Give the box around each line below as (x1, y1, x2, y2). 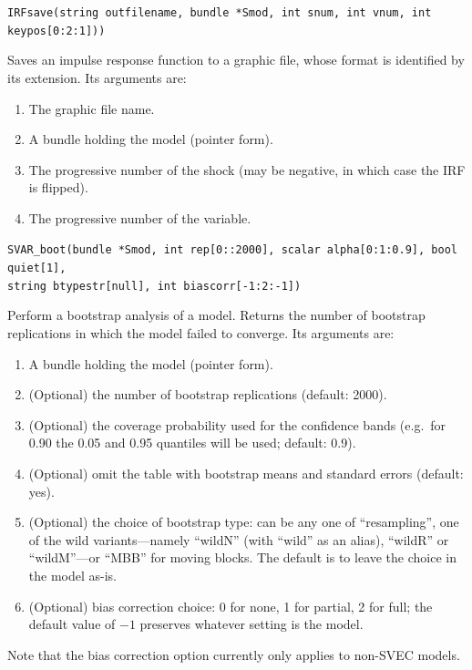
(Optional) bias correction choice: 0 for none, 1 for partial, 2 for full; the (28, 596, 433, 615)
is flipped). (28, 178, 88, 197)
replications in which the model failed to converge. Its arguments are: (7, 324, 395, 343)
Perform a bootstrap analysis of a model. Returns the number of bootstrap (7, 305, 426, 325)
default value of (28, 614, 116, 634)
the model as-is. (28, 565, 117, 584)
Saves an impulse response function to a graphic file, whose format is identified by (7, 50, 465, 69)
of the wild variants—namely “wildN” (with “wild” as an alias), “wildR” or (28, 530, 449, 549)
